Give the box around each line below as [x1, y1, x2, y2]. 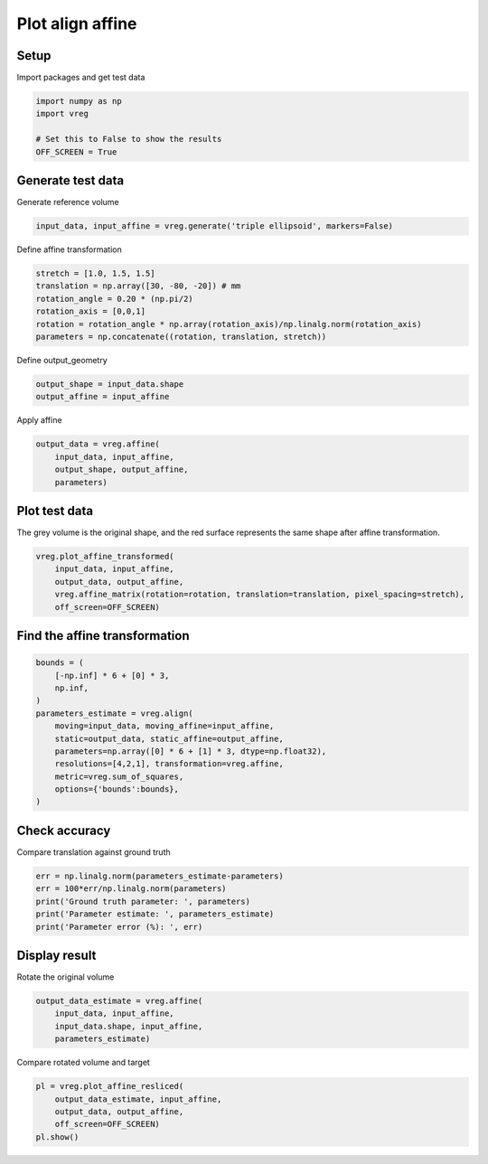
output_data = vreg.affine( [35, 439, 160, 449]
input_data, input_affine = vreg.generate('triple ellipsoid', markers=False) [35, 221, 393, 231]
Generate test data [16, 173, 125, 189]
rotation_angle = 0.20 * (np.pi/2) [35, 294, 193, 304]
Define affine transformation [16, 244, 122, 255]
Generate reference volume [16, 197, 119, 208]
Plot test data [16, 502, 94, 519]
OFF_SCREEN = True [35, 146, 117, 157]
